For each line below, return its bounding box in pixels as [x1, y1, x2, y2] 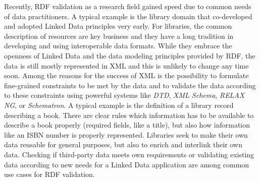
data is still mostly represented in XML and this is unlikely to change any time [4, 60, 249, 71]
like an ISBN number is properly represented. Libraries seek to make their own [4, 129, 248, 140]
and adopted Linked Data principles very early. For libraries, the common [4, 21, 232, 31]
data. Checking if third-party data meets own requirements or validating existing [4, 149, 254, 159]
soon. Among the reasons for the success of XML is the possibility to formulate [4, 70, 249, 81]
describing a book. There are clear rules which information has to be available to [4, 109, 254, 120]
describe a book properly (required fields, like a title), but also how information [4, 119, 250, 130]
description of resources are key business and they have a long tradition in [4, 30, 234, 41]
